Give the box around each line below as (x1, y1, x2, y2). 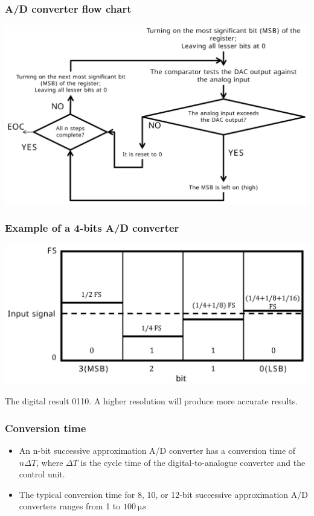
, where (36, 456, 63, 468)
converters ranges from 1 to (19, 500, 121, 512)
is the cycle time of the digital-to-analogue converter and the (80, 456, 306, 468)
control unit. (19, 468, 65, 480)
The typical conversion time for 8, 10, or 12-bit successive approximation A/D (19, 488, 308, 500)
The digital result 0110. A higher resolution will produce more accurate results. (5, 395, 298, 407)
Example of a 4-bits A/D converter (5, 220, 179, 235)
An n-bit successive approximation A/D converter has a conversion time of (19, 444, 296, 457)
